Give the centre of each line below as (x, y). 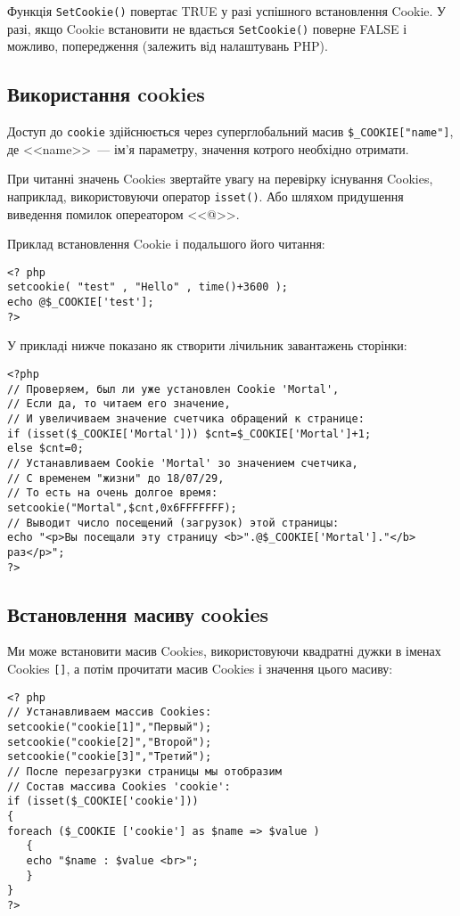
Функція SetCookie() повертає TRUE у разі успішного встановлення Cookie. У (226, 11)
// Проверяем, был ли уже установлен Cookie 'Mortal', (173, 389)
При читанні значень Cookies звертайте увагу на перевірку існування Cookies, (220, 179)
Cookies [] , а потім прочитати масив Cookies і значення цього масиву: (200, 668)
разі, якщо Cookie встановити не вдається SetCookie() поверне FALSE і (207, 28)
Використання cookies (106, 94)
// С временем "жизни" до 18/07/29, (116, 478)
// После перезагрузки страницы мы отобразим (144, 771)
